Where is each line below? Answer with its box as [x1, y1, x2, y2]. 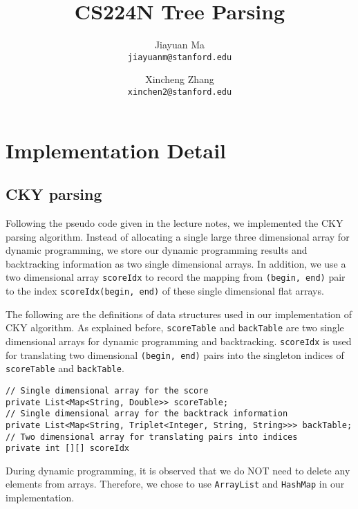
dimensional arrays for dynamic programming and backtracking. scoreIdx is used [6, 333, 352, 348]
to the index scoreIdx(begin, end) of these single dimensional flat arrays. [6, 284, 324, 298]
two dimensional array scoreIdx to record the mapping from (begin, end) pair [6, 270, 346, 284]
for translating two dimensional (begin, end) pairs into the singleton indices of [6, 347, 344, 362]
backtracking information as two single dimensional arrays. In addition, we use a [6, 256, 346, 270]
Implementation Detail [6, 136, 227, 164]
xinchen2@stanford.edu [127, 86, 232, 97]
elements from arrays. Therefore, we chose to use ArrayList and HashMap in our [6, 476, 345, 491]
